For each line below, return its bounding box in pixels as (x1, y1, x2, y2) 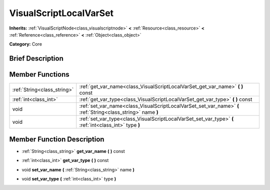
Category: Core (9, 41, 42, 47)
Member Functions (9, 70, 69, 79)
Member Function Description (9, 135, 104, 143)
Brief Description (9, 54, 63, 63)
